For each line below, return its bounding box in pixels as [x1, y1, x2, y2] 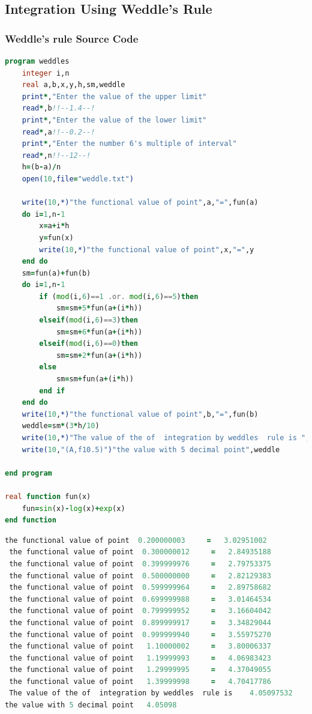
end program [5, 468, 52, 477]
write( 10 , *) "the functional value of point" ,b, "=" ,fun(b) [22, 410, 259, 419]
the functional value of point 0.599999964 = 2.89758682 [9, 583, 271, 592]
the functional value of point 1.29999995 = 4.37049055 [9, 665, 271, 674]
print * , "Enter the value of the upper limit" [22, 92, 207, 101]
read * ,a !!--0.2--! [22, 127, 95, 136]
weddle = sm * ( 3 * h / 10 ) [22, 422, 100, 431]
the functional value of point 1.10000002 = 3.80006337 [9, 642, 271, 651]
